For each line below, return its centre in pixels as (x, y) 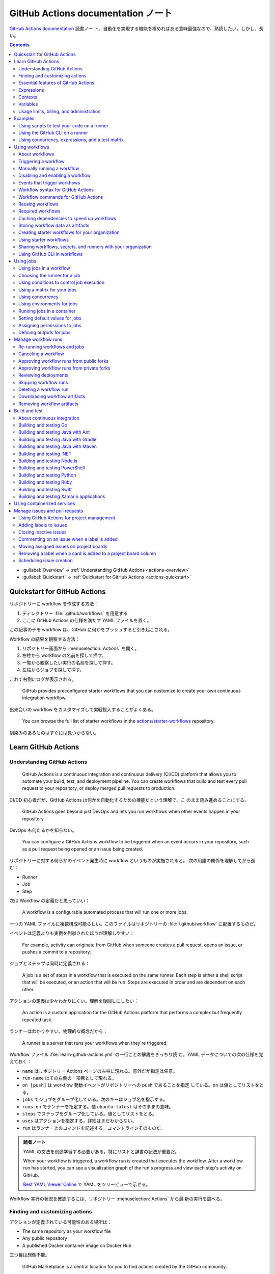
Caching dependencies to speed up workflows (67, 218)
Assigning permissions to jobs (50, 325)
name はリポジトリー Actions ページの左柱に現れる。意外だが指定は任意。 (100, 1071)
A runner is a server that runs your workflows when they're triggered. (95, 1043)
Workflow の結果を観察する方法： (45, 639)
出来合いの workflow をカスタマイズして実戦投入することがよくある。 (83, 709)
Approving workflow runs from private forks (64, 368)
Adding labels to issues (43, 525)
